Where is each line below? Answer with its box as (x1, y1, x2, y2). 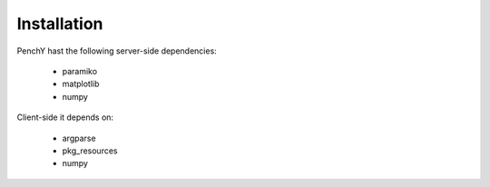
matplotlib (62, 78, 100, 90)
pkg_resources (62, 145, 118, 156)
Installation (16, 14, 103, 34)
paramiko (62, 65, 98, 76)
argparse (62, 133, 96, 143)
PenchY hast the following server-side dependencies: (16, 45, 217, 56)
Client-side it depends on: (16, 112, 113, 123)
